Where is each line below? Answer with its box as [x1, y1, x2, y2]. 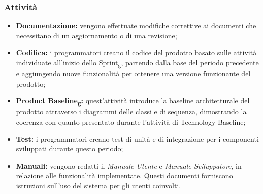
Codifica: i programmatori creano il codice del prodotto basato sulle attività [16, 47, 257, 58]
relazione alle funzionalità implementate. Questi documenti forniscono [16, 170, 233, 181]
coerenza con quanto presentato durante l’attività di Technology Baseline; [16, 117, 246, 127]
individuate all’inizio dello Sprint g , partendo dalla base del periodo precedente [16, 57, 259, 69]
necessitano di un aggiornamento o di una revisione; [16, 30, 177, 41]
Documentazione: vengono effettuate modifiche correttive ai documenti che [16, 20, 256, 31]
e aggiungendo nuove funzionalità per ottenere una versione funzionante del [16, 68, 251, 79]
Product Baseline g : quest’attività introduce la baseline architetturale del [16, 95, 250, 107]
